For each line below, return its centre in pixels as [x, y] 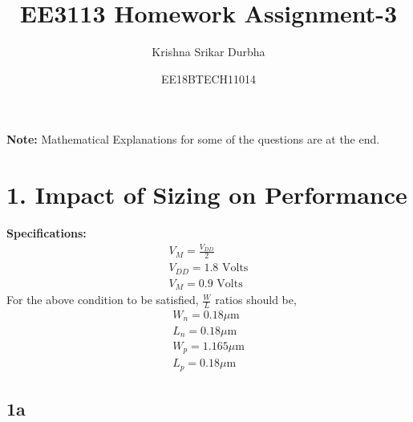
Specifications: [47, 233]
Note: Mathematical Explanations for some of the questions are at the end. [193, 139]
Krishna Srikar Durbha [209, 52]
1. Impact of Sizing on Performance [207, 195]
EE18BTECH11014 [209, 78]
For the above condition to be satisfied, [103, 300]
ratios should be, [256, 300]
